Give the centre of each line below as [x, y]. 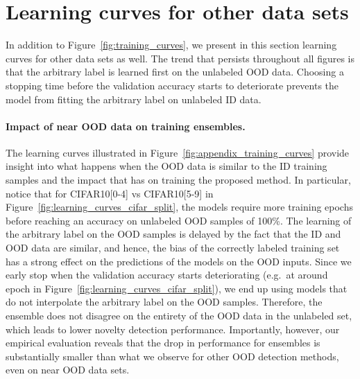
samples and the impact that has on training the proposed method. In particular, [178, 180]
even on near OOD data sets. [68, 370]
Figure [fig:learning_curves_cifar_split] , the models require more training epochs [179, 207]
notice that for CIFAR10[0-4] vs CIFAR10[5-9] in [110, 193]
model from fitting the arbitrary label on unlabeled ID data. [134, 99]
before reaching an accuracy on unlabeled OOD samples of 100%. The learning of [179, 220]
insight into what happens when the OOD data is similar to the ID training [166, 166]
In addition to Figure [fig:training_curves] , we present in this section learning [171, 45]
